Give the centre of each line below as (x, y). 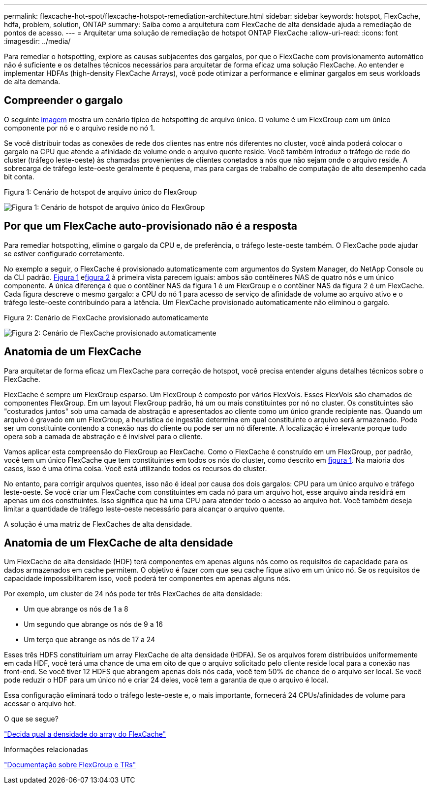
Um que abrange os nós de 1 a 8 (76, 609)
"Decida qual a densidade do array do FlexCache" (85, 734)
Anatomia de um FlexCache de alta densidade (119, 543)
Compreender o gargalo (63, 101)
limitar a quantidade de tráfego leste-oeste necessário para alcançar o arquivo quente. (144, 509)
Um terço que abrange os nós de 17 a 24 (90, 640)
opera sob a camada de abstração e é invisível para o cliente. (103, 436)
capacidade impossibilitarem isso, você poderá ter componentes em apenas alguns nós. (147, 579)
